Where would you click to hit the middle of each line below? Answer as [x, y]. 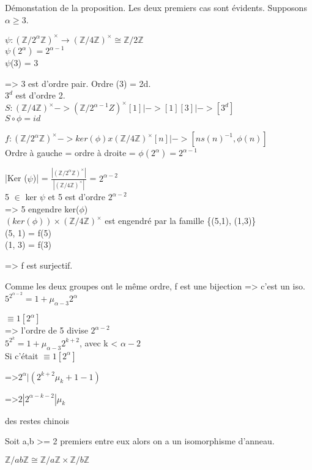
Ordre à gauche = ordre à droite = [70, 153]
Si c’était [22, 355]
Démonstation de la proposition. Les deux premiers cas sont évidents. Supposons [156, 7]
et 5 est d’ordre [77, 197]
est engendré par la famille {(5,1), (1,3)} [180, 221]
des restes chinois [37, 420]
